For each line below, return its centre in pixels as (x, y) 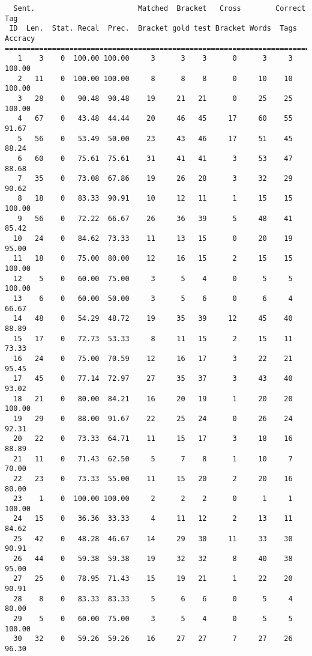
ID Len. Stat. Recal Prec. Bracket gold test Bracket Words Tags (153, 29)
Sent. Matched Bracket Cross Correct (160, 8)
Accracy (20, 38)
